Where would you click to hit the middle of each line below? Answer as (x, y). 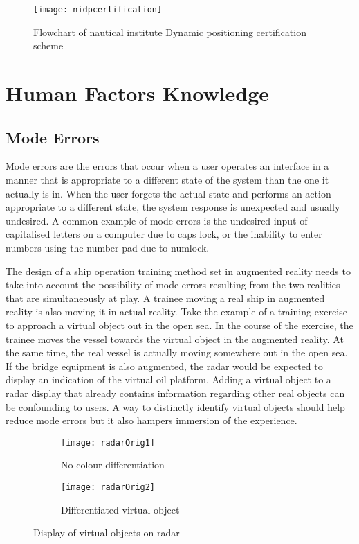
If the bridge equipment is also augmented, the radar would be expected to (164, 366)
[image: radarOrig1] (108, 442)
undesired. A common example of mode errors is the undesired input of (157, 220)
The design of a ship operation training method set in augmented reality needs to (178, 271)
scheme (48, 45)
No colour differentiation (113, 465)
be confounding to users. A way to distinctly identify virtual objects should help (175, 406)
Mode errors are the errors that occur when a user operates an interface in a (167, 166)
